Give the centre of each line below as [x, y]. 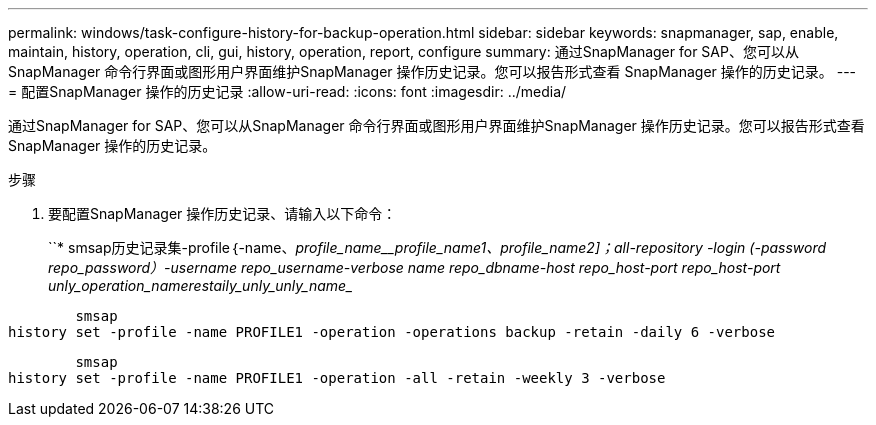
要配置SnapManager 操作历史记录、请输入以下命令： [222, 213]
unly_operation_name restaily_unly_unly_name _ [200, 285]
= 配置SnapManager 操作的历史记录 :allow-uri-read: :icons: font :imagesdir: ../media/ [287, 91]
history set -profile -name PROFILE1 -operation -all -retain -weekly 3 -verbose [337, 378]
